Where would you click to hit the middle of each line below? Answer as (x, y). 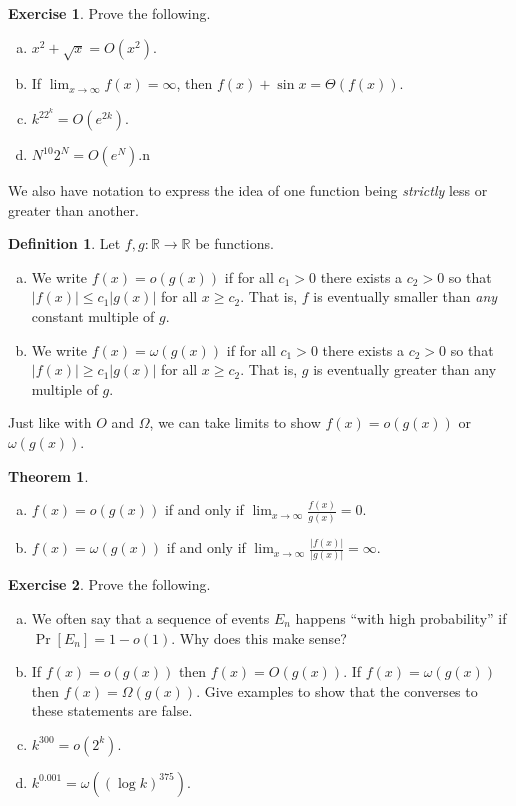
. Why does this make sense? (259, 637)
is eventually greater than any (405, 369)
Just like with (50, 422)
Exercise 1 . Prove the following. (109, 13)
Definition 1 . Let (64, 243)
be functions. (234, 243)
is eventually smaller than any (405, 296)
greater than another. (73, 209)
